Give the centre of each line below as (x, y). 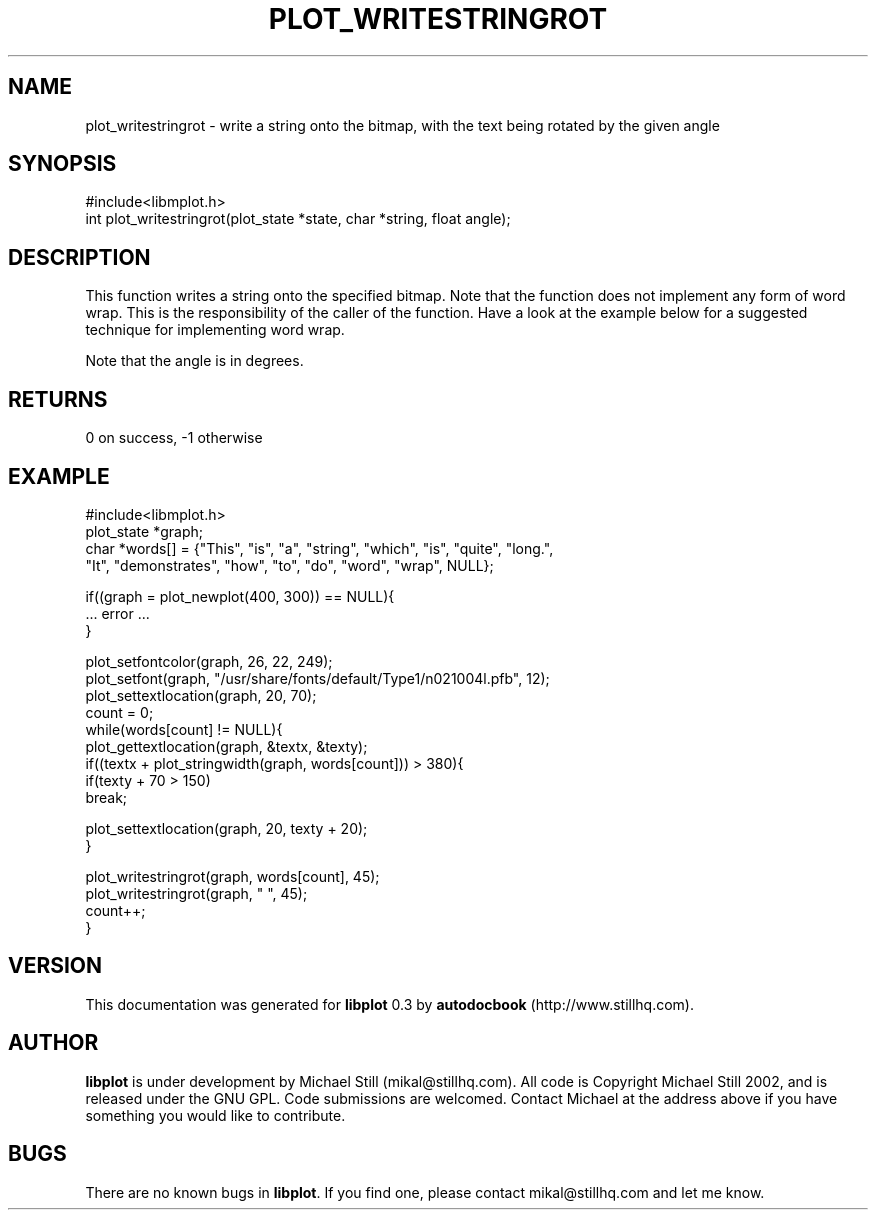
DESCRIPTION (79, 257)
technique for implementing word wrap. (215, 330)
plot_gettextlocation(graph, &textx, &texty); (226, 746)
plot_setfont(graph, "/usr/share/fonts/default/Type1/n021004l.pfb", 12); (317, 678)
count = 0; (119, 712)
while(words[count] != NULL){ (184, 729)
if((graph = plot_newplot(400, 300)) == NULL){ (240, 596)
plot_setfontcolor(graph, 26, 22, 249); (209, 661)
